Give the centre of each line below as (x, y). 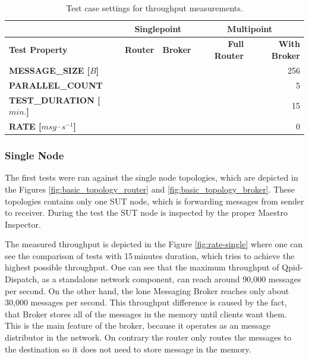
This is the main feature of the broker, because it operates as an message (138, 325)
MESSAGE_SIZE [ (50, 70)
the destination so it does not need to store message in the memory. (128, 349)
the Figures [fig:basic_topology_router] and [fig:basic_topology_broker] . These (150, 189)
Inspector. (23, 224)
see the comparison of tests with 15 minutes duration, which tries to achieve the (150, 255)
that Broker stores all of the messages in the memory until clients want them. (146, 314)
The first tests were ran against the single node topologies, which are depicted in (152, 177)
